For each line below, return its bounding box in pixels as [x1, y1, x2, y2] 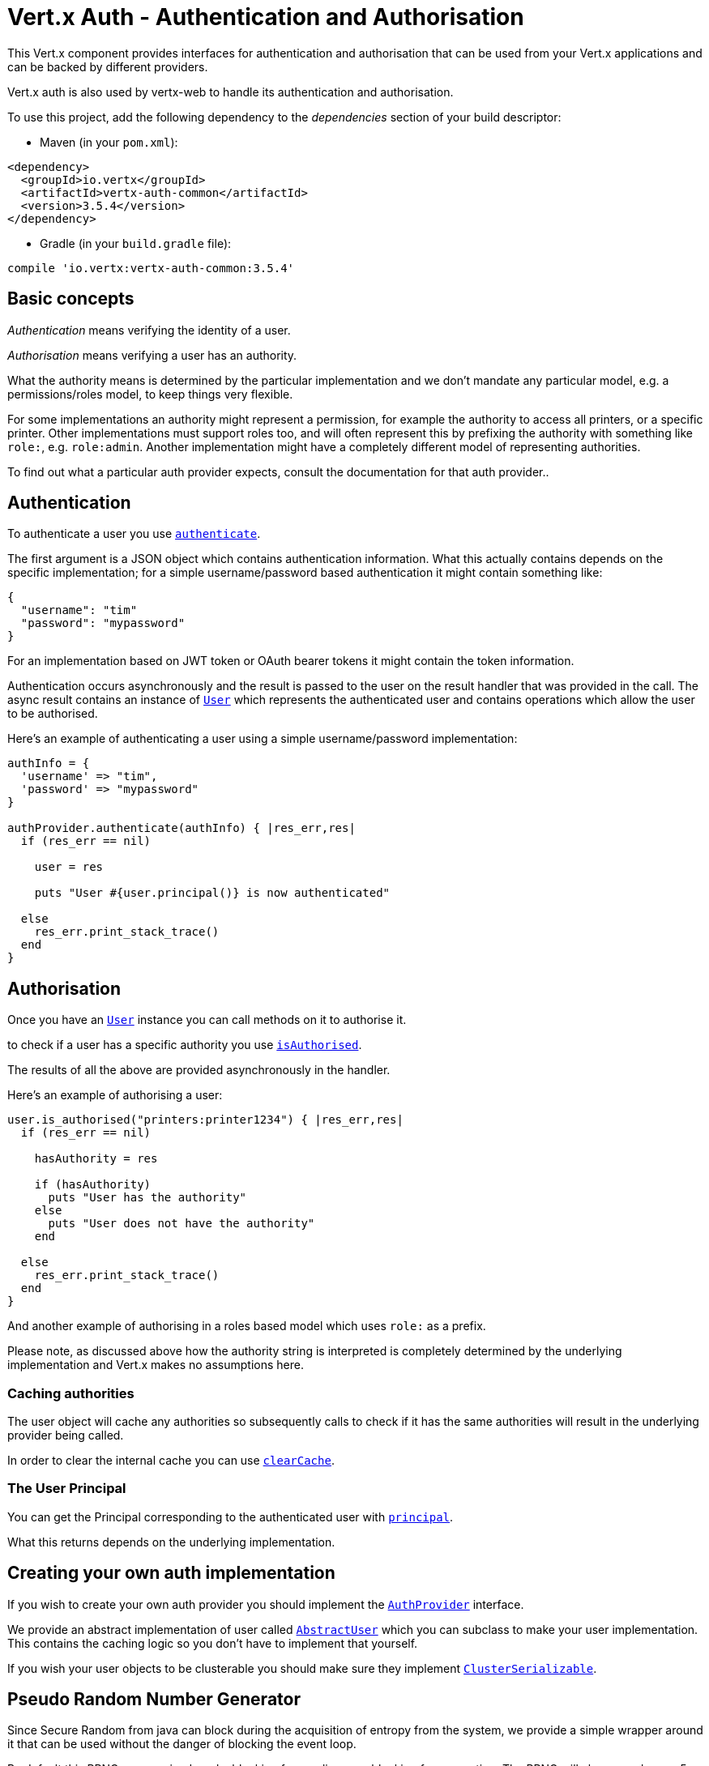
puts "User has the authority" [48, 1191, 247, 1205]
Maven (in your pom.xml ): [40, 134, 178, 149]
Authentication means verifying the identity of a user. [7, 322, 291, 337]
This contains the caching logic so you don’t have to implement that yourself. [7, 1636, 418, 1650]
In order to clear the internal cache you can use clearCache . [7, 1453, 335, 1468]
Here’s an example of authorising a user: [7, 1088, 223, 1103]
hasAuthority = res [34, 1152, 158, 1166]
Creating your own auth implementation [7, 1563, 335, 1584]
